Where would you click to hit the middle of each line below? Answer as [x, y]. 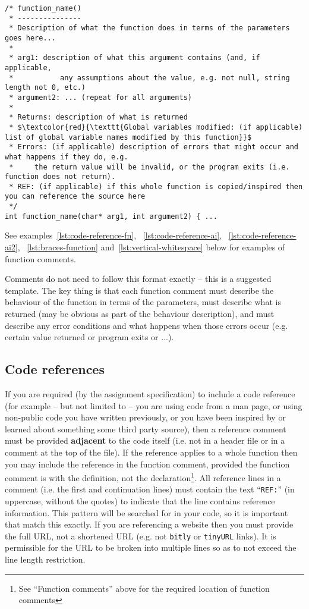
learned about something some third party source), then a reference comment [146, 429]
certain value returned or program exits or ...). [89, 337]
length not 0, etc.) [45, 88]
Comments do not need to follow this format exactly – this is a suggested [138, 279]
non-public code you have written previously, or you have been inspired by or [145, 417]
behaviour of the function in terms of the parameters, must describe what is [143, 302]
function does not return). [60, 177]
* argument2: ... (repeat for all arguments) [100, 97]
